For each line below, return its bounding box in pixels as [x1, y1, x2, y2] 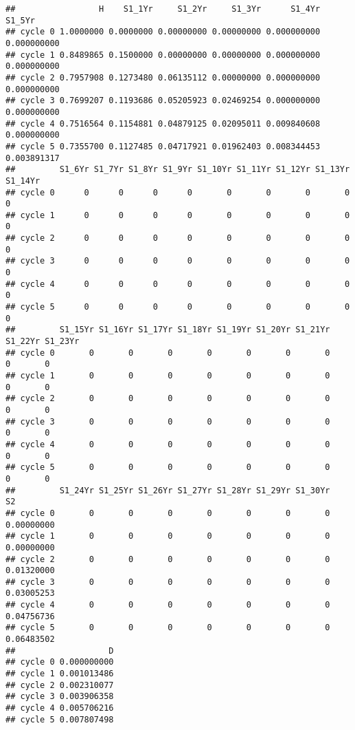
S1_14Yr [5, 175, 41, 186]
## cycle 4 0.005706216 [5, 703, 114, 713]
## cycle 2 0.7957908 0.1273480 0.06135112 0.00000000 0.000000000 [5, 72, 321, 83]
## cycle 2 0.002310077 [5, 680, 114, 690]
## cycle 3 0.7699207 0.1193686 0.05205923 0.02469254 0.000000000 [5, 96, 321, 106]
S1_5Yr [5, 15, 35, 25]
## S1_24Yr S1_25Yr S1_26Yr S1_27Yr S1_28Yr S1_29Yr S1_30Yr [5, 485, 330, 495]
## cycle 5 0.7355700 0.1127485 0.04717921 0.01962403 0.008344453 [5, 141, 321, 151]
